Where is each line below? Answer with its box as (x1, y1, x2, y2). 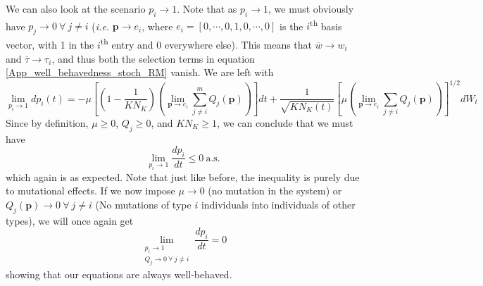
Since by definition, (6, 115, 89, 130)
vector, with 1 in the (6, 37, 94, 51)
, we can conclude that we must (217, 115, 353, 130)
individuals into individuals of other (201, 197, 356, 211)
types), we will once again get (6, 213, 134, 228)
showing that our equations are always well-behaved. (6, 267, 232, 282)
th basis (310, 16, 342, 33)
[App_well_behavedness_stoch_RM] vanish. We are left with (6, 65, 274, 80)
